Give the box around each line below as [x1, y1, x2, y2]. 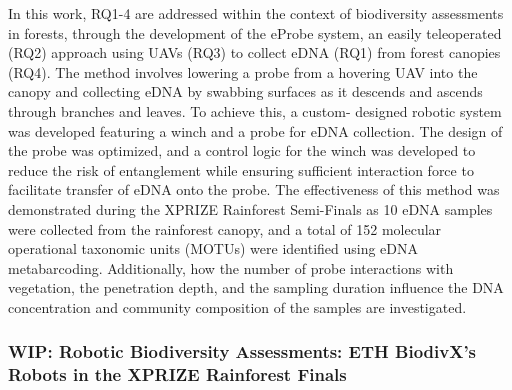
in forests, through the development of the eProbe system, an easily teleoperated [8, 22, 502, 43]
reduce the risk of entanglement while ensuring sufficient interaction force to [8, 159, 474, 180]
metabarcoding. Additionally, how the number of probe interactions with [8, 257, 454, 278]
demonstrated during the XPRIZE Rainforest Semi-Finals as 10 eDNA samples [8, 198, 493, 219]
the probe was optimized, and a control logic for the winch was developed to [8, 140, 476, 161]
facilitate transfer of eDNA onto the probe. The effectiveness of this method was [8, 179, 500, 200]
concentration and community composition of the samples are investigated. [8, 296, 467, 317]
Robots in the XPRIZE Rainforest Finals [8, 362, 347, 387]
